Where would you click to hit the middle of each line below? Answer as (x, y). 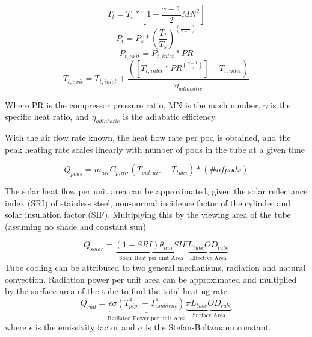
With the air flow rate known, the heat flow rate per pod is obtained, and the (148, 138)
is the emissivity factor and (85, 327)
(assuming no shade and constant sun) (75, 226)
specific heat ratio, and (47, 116)
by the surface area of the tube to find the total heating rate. (117, 291)
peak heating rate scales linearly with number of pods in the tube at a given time (155, 149)
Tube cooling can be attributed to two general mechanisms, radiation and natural (155, 267)
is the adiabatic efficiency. (170, 116)
